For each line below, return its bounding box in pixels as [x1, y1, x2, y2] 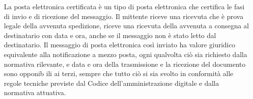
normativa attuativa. [4, 87, 66, 98]
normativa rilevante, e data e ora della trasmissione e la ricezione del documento [4, 59, 246, 69]
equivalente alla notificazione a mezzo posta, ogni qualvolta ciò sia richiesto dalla [4, 49, 247, 59]
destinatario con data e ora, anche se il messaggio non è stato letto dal [4, 30, 216, 40]
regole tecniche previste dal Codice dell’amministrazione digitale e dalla [4, 78, 219, 88]
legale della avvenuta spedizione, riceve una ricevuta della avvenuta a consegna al [4, 20, 249, 31]
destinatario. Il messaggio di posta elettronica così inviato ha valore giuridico [4, 40, 235, 50]
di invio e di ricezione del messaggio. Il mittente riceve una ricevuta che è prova [4, 11, 244, 21]
